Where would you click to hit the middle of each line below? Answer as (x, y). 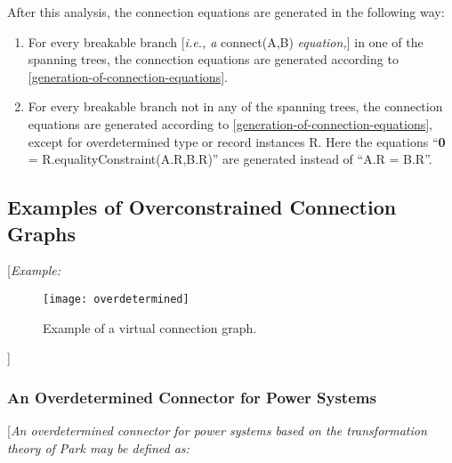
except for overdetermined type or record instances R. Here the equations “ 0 (237, 141)
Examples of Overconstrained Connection (202, 207)
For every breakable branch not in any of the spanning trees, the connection (235, 106)
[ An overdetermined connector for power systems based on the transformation (217, 430)
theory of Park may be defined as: (98, 447)
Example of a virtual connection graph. (150, 327)
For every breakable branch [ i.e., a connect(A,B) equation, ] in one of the (226, 41)
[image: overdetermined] (116, 299)
